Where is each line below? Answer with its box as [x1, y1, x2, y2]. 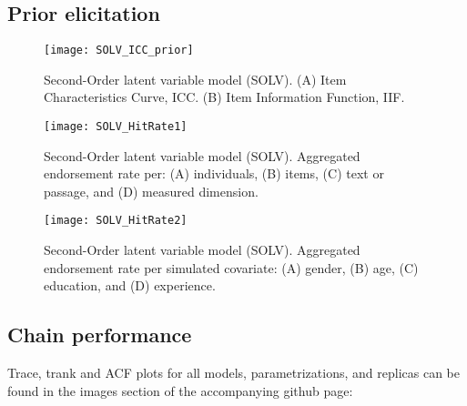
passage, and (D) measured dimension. [44, 181, 259, 200]
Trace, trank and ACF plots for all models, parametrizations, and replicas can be [7, 363, 460, 382]
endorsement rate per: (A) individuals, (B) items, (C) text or [44, 164, 384, 183]
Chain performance [7, 320, 192, 349]
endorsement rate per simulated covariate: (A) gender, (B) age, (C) [44, 258, 419, 277]
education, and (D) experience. [44, 276, 216, 295]
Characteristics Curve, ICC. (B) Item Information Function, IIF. [44, 87, 405, 107]
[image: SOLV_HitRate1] [44, 120, 188, 134]
